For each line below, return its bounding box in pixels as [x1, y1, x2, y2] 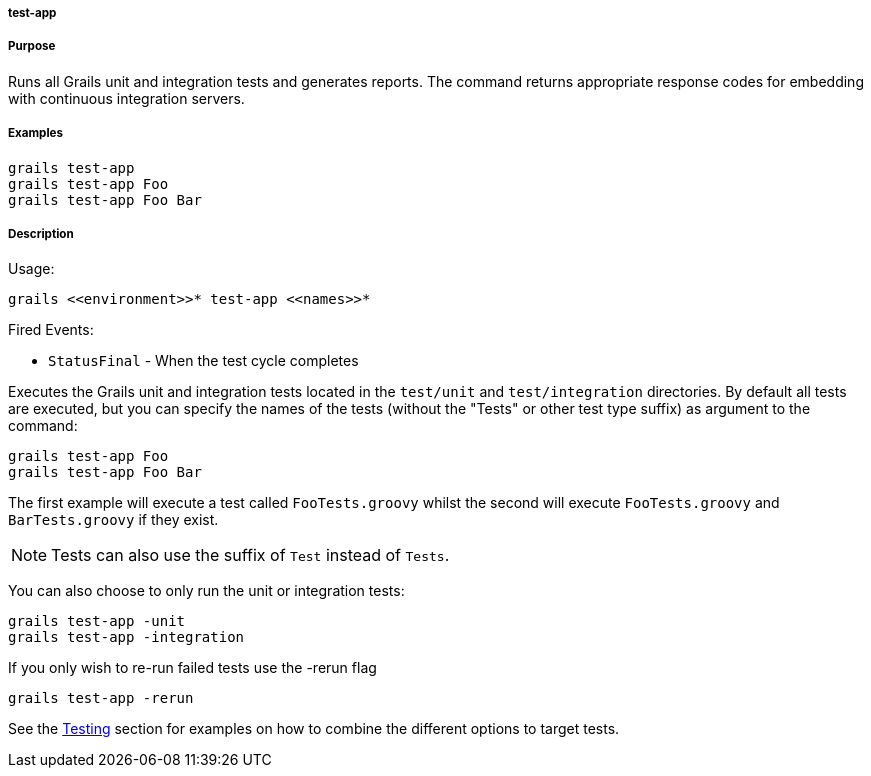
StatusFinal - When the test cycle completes [48, 352, 359, 370]
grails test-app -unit [8, 613, 186, 630]
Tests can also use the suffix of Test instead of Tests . [51, 545, 450, 566]
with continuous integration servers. [8, 89, 245, 107]
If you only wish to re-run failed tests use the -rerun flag [8, 659, 377, 677]
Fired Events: [8, 321, 94, 339]
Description [8, 226, 74, 241]
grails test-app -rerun [8, 690, 194, 707]
